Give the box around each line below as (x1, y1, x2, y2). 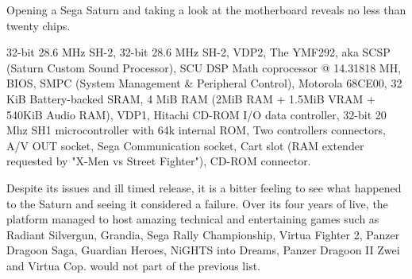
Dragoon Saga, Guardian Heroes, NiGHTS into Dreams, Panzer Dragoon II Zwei (6, 242, 400, 258)
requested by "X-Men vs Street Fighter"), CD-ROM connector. (6, 153, 311, 169)
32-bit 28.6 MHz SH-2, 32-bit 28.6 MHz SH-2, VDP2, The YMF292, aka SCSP (6, 44, 391, 60)
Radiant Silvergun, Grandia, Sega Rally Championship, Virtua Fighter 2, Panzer (6, 226, 400, 242)
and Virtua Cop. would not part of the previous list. (6, 257, 260, 273)
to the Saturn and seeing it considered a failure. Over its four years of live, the (6, 195, 388, 211)
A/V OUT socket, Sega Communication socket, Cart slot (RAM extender (6, 137, 364, 153)
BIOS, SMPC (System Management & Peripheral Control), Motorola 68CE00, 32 (6, 75, 402, 91)
